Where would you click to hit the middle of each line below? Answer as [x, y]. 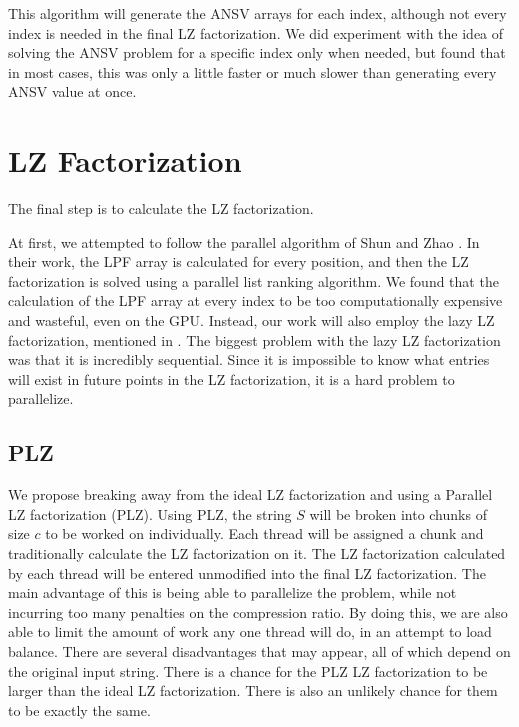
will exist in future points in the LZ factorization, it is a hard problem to [231, 378]
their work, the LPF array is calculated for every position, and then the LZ [238, 261]
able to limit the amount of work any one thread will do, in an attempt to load [250, 631]
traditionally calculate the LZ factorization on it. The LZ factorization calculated [257, 553]
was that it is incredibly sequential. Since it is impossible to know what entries [249, 359]
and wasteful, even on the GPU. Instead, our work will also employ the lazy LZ [251, 320]
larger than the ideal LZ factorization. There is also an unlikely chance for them [253, 690]
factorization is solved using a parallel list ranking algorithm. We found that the [253, 280]
